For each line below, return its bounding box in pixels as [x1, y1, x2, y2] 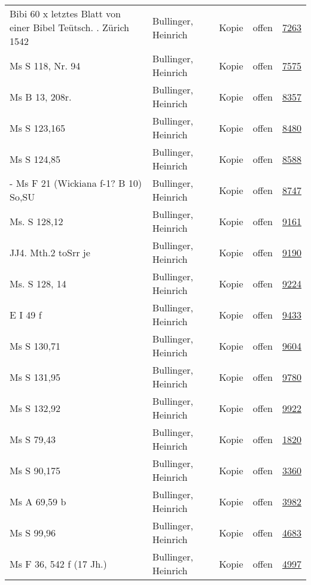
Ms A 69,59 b [10, 494, 66, 508]
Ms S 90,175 [10, 463, 60, 477]
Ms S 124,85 [10, 151, 60, 166]
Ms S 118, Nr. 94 [10, 58, 81, 72]
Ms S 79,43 [10, 432, 56, 446]
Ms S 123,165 [10, 120, 65, 135]
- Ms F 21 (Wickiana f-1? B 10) [10, 176, 142, 190]
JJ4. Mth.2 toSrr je [10, 245, 90, 259]
